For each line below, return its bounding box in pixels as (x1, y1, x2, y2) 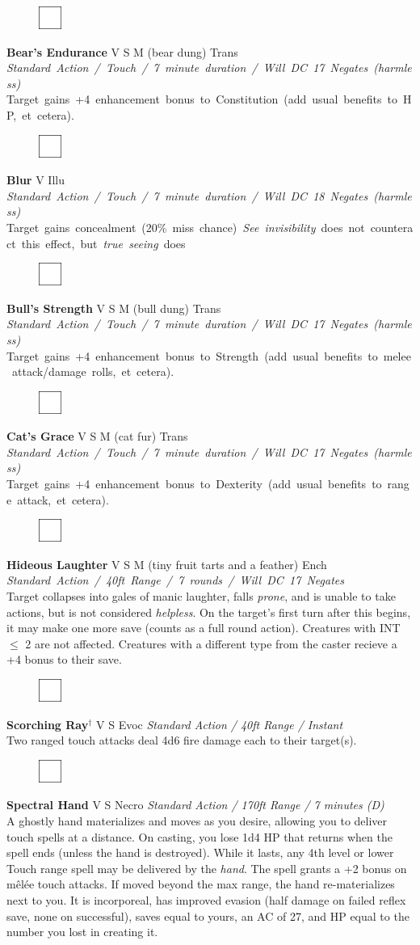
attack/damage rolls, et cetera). (11, 363, 174, 380)
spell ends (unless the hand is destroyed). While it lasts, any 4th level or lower (6, 844, 394, 861)
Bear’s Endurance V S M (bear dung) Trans (6, 43, 238, 60)
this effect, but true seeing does (21, 234, 186, 251)
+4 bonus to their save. (6, 651, 122, 668)
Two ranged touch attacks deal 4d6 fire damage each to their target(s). (6, 732, 357, 749)
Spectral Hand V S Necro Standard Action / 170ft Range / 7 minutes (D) (6, 796, 384, 813)
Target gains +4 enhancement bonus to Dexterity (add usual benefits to (6, 475, 382, 492)
